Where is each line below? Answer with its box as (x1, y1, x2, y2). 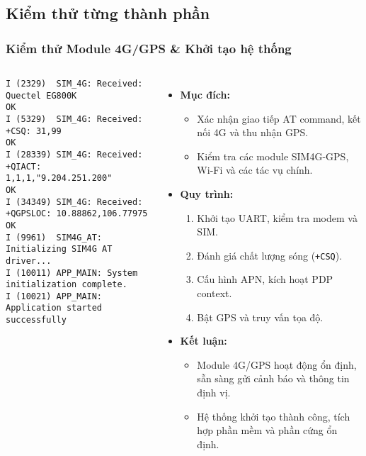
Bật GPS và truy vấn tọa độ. (197, 309, 324, 324)
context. (197, 286, 232, 300)
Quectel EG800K (6, 90, 77, 101)
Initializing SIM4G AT (6, 244, 113, 255)
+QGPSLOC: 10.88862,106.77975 (6, 208, 148, 219)
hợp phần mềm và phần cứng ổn (197, 423, 338, 438)
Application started (6, 303, 103, 313)
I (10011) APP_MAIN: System (6, 267, 138, 278)
